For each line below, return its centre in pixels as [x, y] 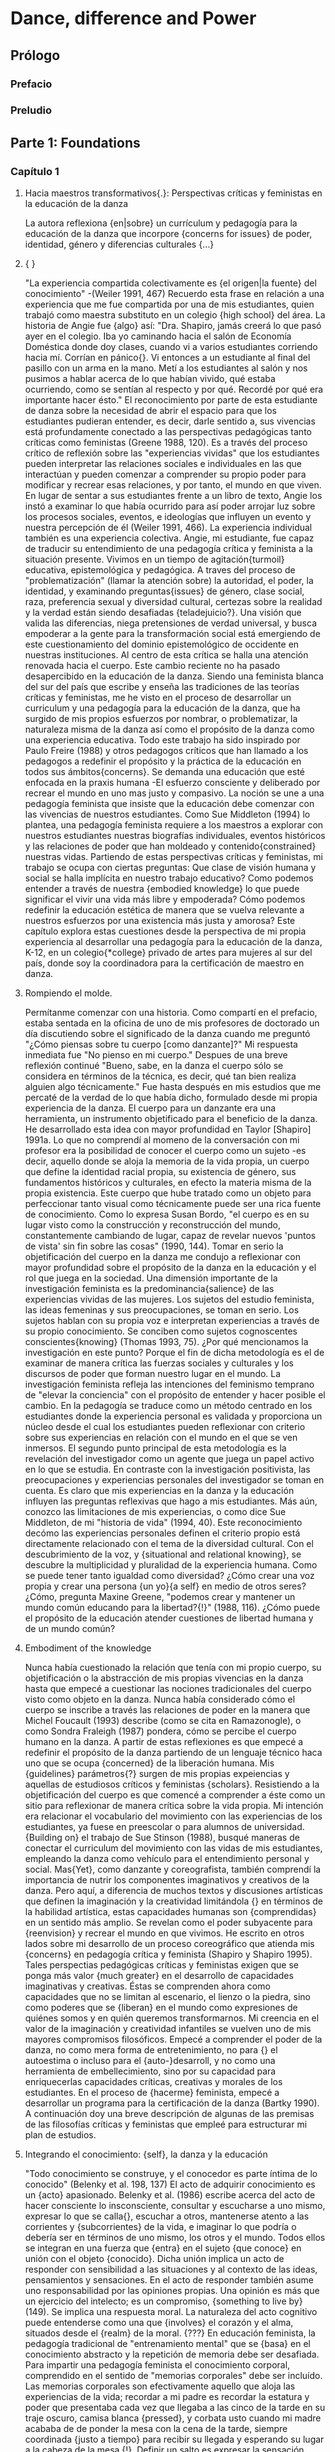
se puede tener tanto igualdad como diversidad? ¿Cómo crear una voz [169, 1576]
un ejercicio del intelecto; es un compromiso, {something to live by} [163, 2301]
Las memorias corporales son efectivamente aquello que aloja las [160, 2386]
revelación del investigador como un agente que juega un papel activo [169, 1459]
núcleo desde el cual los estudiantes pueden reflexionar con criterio [165, 1427]
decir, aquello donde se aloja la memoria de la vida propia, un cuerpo [167, 1161]
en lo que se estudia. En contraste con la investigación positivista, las [167, 1469]
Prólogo [35, 55]
